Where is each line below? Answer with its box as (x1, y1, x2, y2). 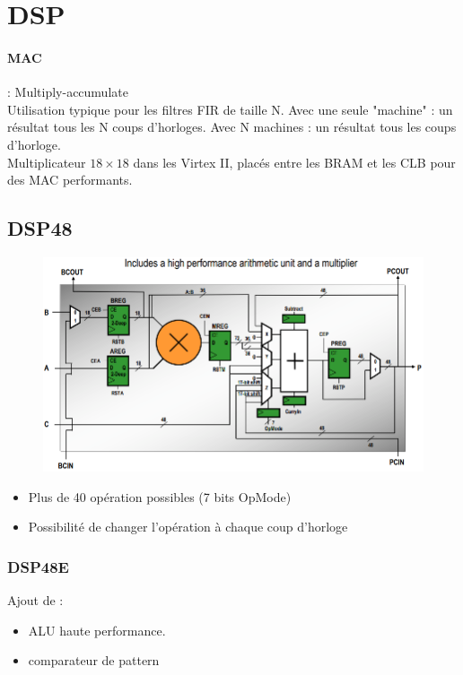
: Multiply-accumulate (7, 82, 128, 101)
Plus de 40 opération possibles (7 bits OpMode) (28, 487, 292, 506)
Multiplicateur (7, 152, 86, 171)
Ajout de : (7, 591, 64, 610)
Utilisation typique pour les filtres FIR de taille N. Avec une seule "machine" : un (7, 100, 453, 118)
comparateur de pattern (28, 651, 160, 670)
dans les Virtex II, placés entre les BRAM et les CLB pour (133, 152, 456, 171)
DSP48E (7, 555, 69, 577)
